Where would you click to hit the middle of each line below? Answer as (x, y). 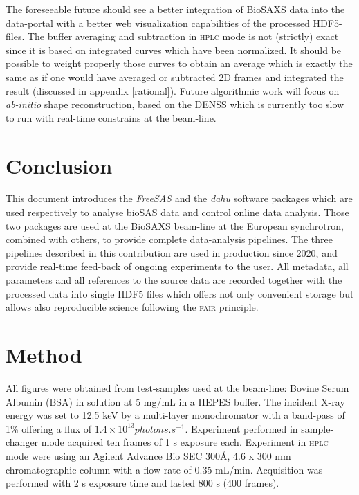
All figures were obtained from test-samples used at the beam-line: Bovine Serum (177, 387)
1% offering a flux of (49, 428)
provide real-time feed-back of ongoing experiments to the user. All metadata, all (177, 266)
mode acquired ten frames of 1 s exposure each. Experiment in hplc (185, 442)
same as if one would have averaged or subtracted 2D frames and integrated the (175, 76)
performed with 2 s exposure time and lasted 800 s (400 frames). (142, 483)
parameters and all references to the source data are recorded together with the (174, 280)
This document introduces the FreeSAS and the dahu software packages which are (179, 198)
